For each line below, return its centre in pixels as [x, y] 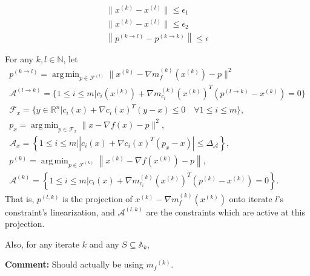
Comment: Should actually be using [74, 264]
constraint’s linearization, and [60, 212]
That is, [20, 198]
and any [104, 244]
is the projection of [97, 198]
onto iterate [251, 198]
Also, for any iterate [42, 244]
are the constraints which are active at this [226, 212]
